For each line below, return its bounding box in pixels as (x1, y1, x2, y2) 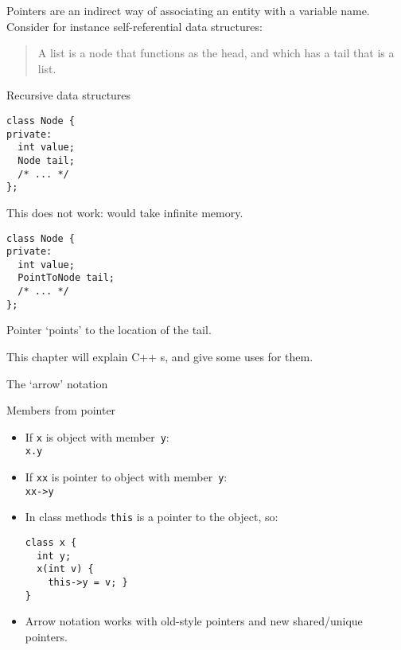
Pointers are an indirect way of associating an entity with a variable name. (6, 2, 370, 18)
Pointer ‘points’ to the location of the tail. (6, 321, 212, 338)
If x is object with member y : (25, 428, 169, 445)
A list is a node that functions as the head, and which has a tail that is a (37, 45, 395, 61)
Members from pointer (6, 402, 116, 418)
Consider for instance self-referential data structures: (6, 18, 263, 34)
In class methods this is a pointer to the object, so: (25, 508, 278, 525)
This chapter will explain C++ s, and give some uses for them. (6, 348, 313, 365)
